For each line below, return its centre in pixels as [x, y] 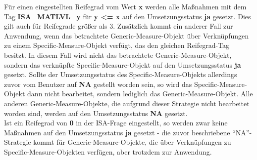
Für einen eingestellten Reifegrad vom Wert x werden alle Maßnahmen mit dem [125, 6]
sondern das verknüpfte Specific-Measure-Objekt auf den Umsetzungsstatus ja [123, 64]
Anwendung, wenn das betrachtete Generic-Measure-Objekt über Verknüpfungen [126, 35]
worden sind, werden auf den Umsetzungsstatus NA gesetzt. [96, 113]
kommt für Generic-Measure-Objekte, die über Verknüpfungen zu [132, 142]
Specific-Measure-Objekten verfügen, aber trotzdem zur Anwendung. [108, 151]
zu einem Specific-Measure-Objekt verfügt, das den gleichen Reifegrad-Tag [117, 45]
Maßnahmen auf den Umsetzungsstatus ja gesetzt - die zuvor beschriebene [117, 132]
